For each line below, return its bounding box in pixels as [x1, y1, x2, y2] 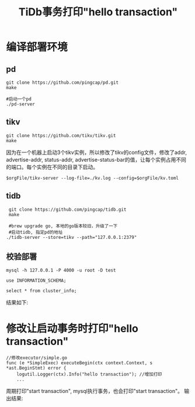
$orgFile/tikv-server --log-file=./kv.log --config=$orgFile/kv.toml [6, 175, 179, 181]
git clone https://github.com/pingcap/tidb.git [8, 206, 127, 213]
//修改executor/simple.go [6, 355, 67, 361]
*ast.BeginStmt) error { [6, 365, 67, 371]
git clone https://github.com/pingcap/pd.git [6, 80, 119, 85]
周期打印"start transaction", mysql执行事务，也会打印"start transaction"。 [6, 388, 183, 395]
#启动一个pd [6, 96, 32, 102]
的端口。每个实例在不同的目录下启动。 [6, 163, 98, 170]
